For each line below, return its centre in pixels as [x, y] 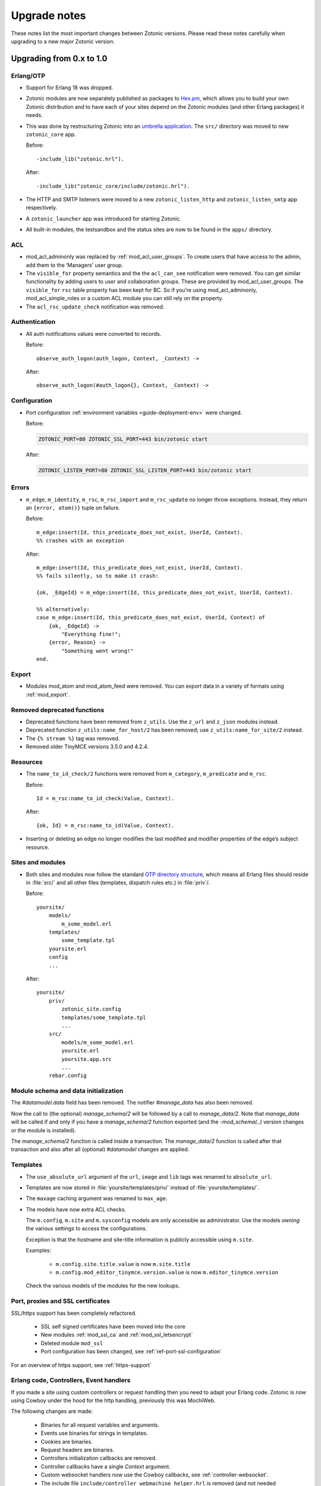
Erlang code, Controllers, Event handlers [71, 1380]
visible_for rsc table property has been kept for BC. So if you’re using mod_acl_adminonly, [141, 290]
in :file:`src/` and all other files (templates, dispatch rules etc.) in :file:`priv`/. [118, 883]
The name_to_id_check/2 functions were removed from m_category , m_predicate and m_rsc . [146, 774]
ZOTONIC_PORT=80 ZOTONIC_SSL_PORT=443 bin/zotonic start [123, 439]
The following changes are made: [52, 1411]
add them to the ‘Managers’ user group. [75, 265]
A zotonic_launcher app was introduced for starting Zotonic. [103, 218]
